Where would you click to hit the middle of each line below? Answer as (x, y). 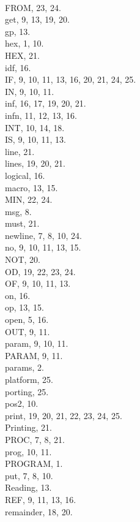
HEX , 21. (22, 55)
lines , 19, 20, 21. (35, 163)
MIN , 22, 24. (29, 199)
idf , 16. (18, 67)
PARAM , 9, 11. (34, 355)
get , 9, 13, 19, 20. (37, 19)
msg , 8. (18, 211)
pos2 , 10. (22, 403)
